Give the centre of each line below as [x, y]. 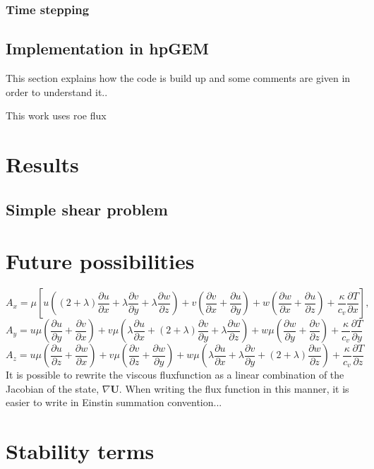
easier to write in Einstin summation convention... [114, 402]
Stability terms [80, 451]
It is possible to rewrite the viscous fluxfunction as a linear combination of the [175, 375]
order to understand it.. [57, 91]
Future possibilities [100, 261]
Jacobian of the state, [53, 388]
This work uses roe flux [56, 115]
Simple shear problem [87, 209]
